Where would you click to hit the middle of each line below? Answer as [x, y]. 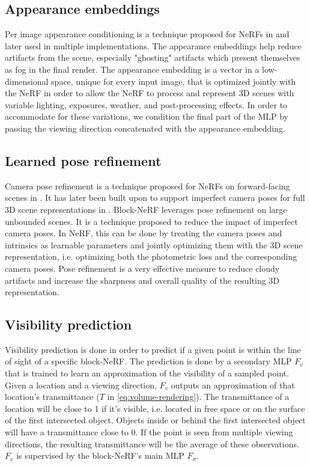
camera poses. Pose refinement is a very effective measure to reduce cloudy [142, 268]
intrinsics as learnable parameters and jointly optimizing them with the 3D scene [154, 244]
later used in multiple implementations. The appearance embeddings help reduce [153, 45]
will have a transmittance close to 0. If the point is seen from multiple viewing [149, 432]
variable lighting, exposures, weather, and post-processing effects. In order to [146, 104]
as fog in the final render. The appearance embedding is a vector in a [132, 69]
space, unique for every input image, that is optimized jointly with [174, 81]
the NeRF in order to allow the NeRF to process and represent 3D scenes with [150, 93]
